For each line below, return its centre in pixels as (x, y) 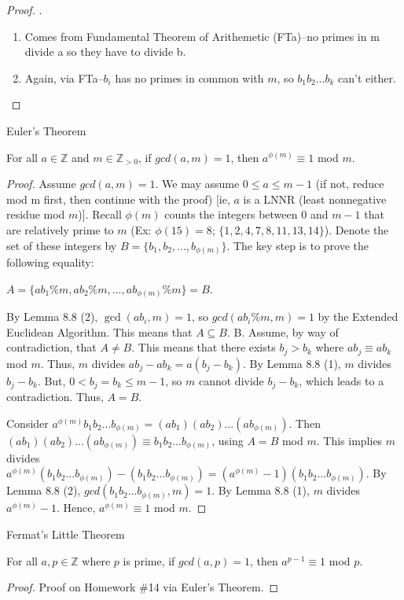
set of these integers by (62, 245)
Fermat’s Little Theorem (66, 534)
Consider (28, 423)
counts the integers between (231, 214)
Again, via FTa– (64, 77)
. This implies (349, 440)
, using (228, 440)
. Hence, (76, 508)
